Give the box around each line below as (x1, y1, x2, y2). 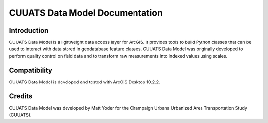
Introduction (9, 26, 49, 35)
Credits (9, 92, 33, 100)
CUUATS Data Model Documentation (9, 7, 163, 18)
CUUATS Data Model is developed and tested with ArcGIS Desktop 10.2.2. (9, 79, 160, 85)
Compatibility (9, 66, 52, 74)
